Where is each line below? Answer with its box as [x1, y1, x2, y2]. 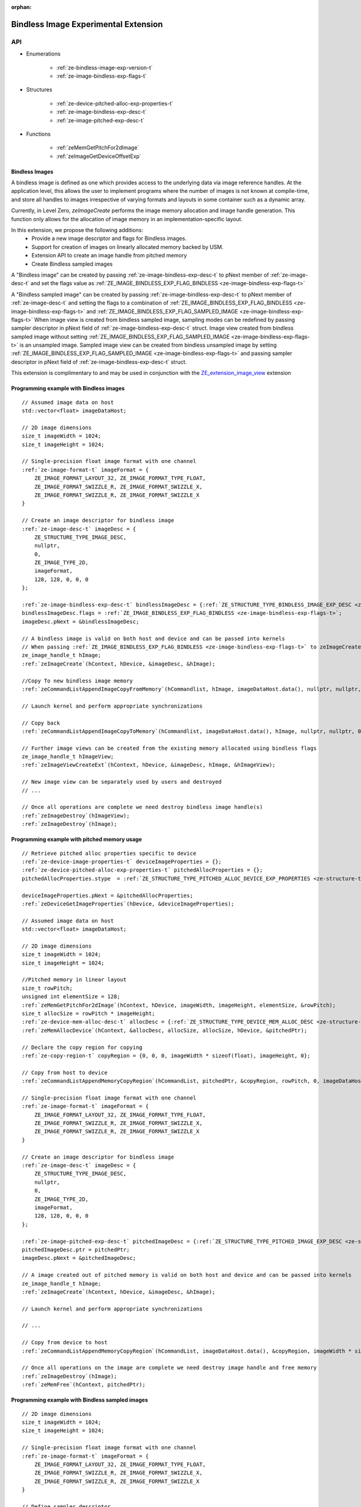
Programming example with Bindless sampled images [11, 1396, 149, 1404]
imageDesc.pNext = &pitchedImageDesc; [22, 1254, 137, 1262]
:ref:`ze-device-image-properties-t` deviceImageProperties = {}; [22, 858, 222, 865]
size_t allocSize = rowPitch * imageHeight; [22, 1010, 156, 1017]
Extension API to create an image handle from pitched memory [31, 252, 187, 259]
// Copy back [22, 719, 60, 726]
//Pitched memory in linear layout [22, 977, 127, 983]
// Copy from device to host [22, 1339, 108, 1346]
